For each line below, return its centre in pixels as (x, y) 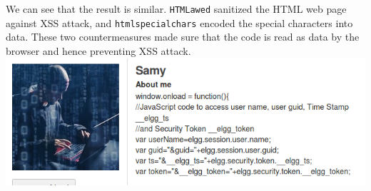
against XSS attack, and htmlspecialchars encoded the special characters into (179, 22)
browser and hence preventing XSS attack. (98, 50)
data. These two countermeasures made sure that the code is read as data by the (183, 37)
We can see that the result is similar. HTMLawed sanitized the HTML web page (176, 9)
